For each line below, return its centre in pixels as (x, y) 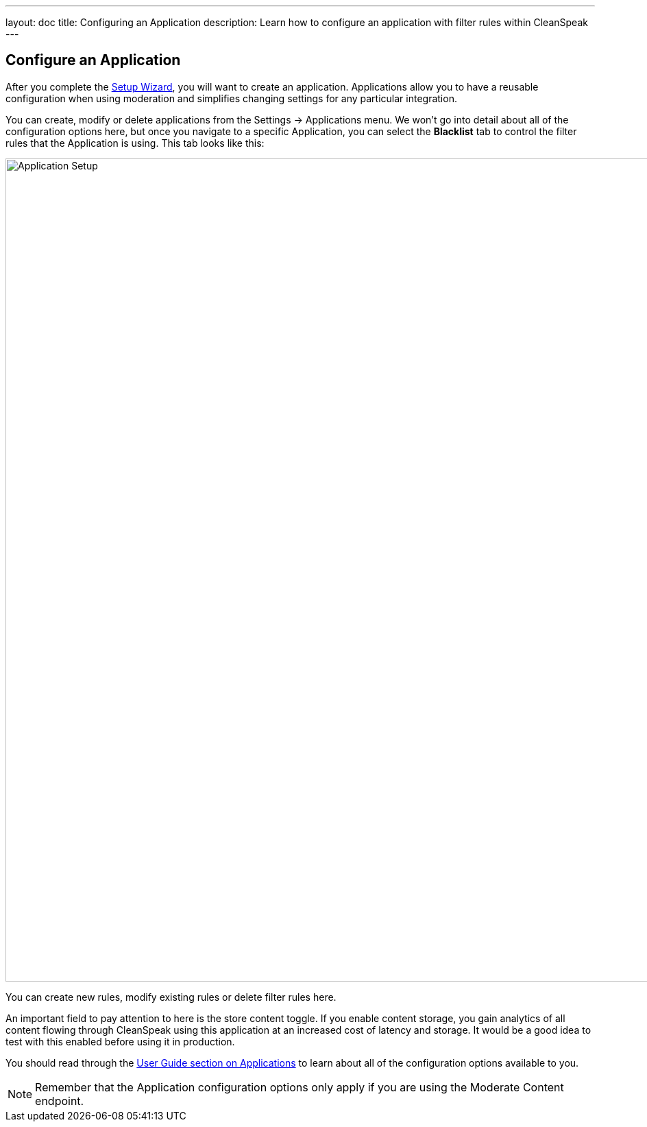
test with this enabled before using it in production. (120, 1041)
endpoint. (60, 1101)
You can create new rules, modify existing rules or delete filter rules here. (171, 997)
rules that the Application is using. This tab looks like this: (135, 143)
